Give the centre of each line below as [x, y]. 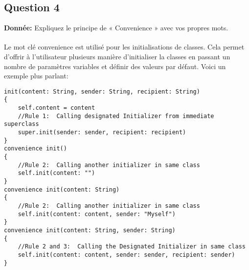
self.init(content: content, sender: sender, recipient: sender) [126, 255]
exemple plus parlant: [36, 76]
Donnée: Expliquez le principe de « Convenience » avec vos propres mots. [116, 28]
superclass [22, 124]
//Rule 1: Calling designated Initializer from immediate [116, 116]
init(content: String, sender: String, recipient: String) [102, 91]
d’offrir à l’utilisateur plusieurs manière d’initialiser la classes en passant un [117, 56]
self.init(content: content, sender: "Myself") [97, 214]
